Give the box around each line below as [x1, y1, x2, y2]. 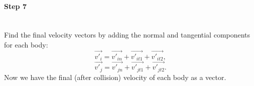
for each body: [4, 39, 48, 49]
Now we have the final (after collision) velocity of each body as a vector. [4, 71, 226, 82]
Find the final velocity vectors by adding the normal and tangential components [4, 29, 250, 40]
